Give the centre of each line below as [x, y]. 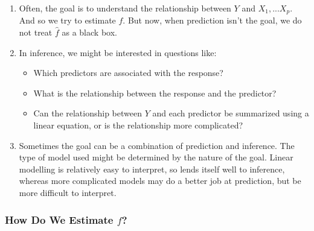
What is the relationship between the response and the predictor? [155, 93]
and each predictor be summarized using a [231, 113]
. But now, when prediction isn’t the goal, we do [212, 20]
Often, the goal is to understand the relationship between [125, 8]
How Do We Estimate [59, 219]
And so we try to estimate [67, 20]
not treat [36, 32]
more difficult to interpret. [68, 192]
